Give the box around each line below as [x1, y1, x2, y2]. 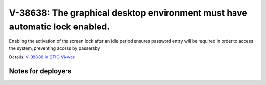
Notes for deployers [9, 67, 72, 75]
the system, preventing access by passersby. [9, 45, 101, 51]
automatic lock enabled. [9, 21, 110, 32]
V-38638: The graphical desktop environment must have [9, 7, 247, 18]
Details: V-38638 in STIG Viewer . [9, 54, 76, 60]
